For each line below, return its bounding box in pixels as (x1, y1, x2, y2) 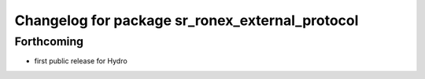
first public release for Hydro (34, 56, 128, 66)
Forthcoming (14, 34, 84, 48)
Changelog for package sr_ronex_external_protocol (14, 12, 359, 29)
